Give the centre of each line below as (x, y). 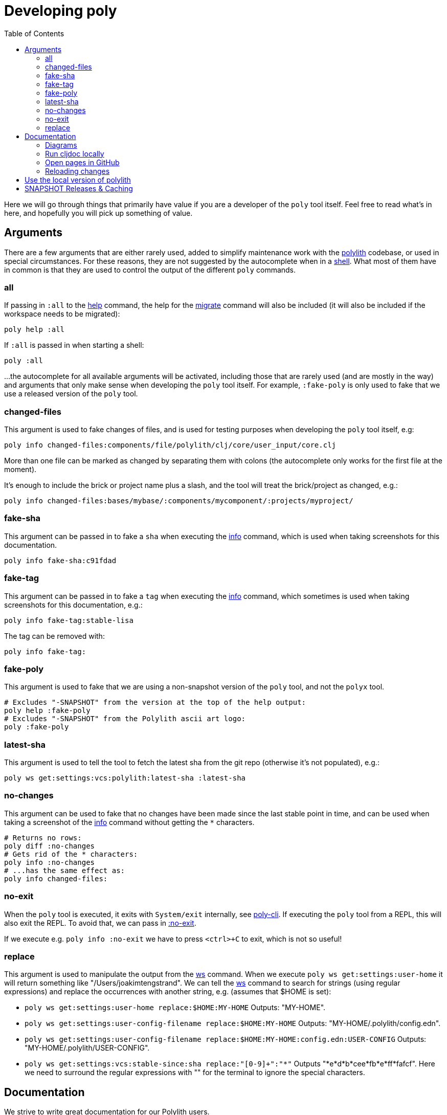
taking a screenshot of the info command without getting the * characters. (129, 822)
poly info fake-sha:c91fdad (60, 560)
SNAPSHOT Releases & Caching (79, 188)
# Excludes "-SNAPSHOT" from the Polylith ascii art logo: (125, 719)
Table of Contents (34, 33)
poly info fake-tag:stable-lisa (69, 620)
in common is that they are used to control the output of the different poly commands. (150, 270)
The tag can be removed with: (54, 636)
